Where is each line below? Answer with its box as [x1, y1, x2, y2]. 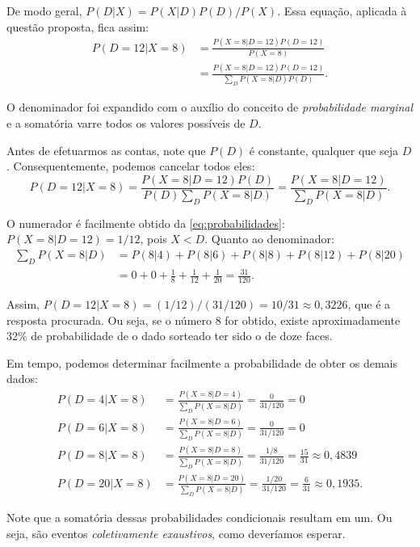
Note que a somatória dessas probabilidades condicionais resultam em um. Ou [6, 509, 393, 526]
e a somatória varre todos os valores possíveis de [6, 114, 246, 131]
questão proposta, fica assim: [6, 18, 149, 35]
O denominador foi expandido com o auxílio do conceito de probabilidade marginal [6, 99, 414, 116]
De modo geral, [6, 2, 82, 19]
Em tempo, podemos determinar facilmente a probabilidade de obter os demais [6, 354, 397, 371]
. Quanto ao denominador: [204, 230, 334, 247]
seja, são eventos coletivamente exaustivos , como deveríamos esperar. [6, 524, 346, 541]
